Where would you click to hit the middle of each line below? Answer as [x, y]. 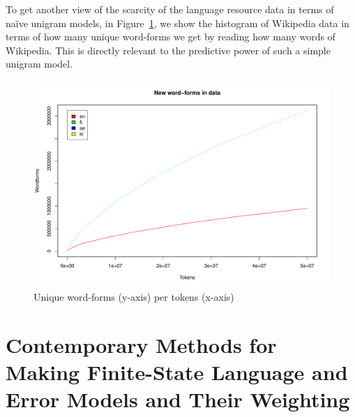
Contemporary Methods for [141, 344]
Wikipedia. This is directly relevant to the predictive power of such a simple [168, 50]
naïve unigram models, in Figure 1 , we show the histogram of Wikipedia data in [177, 23]
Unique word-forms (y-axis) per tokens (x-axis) [134, 297]
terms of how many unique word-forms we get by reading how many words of [171, 37]
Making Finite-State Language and [177, 372]
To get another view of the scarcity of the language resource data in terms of [170, 9]
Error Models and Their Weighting [178, 399]
